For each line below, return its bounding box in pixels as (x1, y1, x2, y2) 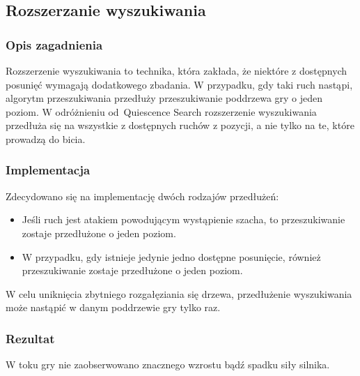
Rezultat (6, 329, 55, 347)
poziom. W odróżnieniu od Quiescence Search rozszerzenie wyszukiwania (6, 104, 317, 119)
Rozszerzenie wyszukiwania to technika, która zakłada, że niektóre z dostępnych (6, 63, 347, 77)
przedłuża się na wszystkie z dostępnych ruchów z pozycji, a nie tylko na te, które (6, 118, 354, 133)
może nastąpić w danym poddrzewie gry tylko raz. (6, 300, 221, 315)
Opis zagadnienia (6, 36, 103, 53)
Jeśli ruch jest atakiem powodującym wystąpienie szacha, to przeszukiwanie (22, 212, 345, 227)
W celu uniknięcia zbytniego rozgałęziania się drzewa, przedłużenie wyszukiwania (6, 286, 352, 301)
